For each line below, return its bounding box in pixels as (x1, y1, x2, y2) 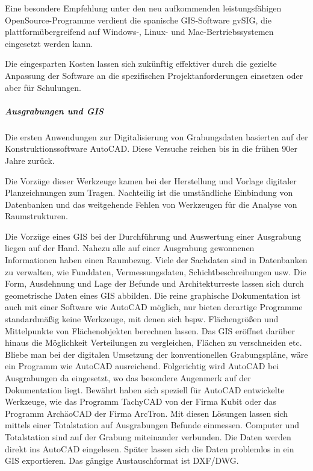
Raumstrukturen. (5, 210, 68, 222)
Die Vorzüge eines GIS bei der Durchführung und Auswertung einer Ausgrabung (5, 229, 302, 242)
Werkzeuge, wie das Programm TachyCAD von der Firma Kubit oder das (5, 395, 276, 408)
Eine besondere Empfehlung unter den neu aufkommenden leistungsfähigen (5, 2, 282, 14)
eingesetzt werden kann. (5, 37, 93, 49)
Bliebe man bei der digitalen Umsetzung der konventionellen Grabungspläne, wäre (5, 348, 308, 360)
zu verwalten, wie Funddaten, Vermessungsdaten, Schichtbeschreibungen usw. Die (5, 265, 306, 278)
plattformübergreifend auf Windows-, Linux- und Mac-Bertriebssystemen (5, 25, 274, 38)
